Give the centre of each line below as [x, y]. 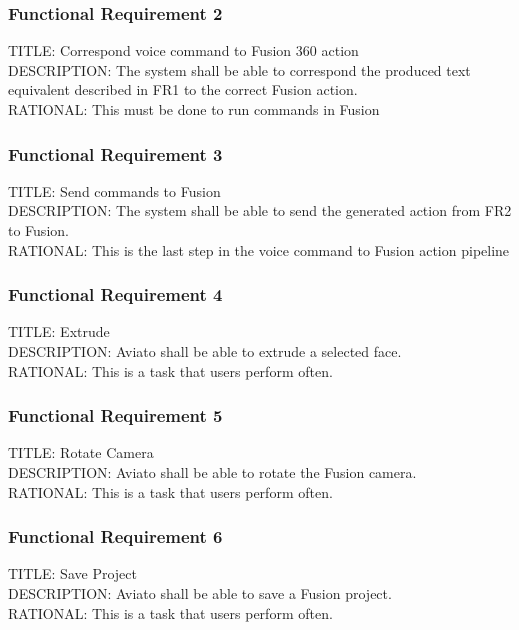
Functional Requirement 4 [115, 294]
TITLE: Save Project [72, 573]
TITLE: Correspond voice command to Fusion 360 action [183, 50]
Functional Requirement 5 [115, 415]
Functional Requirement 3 [115, 153]
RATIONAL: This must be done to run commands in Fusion [194, 109]
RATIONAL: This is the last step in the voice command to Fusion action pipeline [259, 249]
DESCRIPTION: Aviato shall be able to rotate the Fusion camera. [212, 472]
